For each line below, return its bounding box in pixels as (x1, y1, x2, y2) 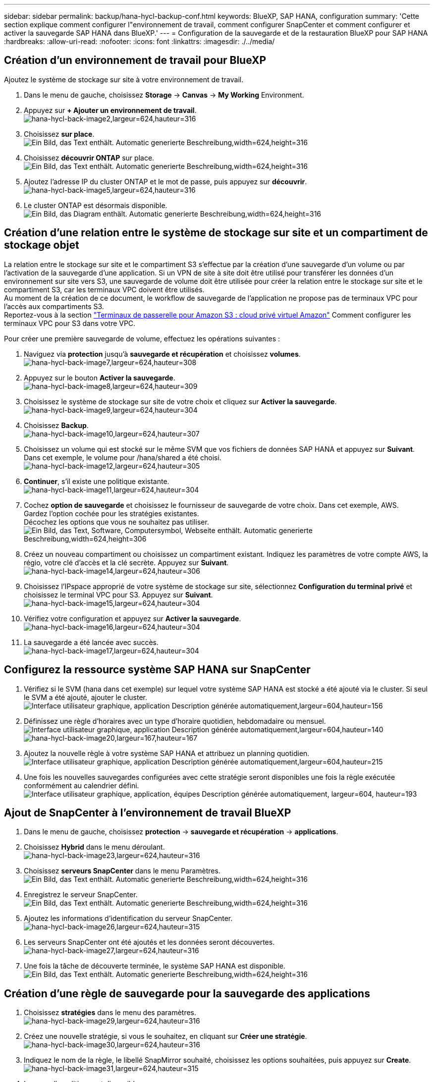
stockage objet (4, 239, 79, 252)
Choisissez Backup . (24, 421, 89, 430)
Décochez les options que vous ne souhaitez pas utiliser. (24, 517, 209, 526)
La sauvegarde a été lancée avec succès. (24, 638, 159, 647)
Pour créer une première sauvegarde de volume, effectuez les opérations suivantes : (4, 334, 280, 343)
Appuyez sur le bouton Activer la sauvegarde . (24, 373, 175, 382)
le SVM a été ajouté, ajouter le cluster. (24, 693, 148, 702)
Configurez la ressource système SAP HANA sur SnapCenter (4, 663, 311, 676)
